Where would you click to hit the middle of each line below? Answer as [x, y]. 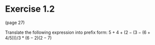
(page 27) [15, 22]
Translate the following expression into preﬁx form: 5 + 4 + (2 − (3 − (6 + [78, 32]
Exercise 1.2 [30, 9]
